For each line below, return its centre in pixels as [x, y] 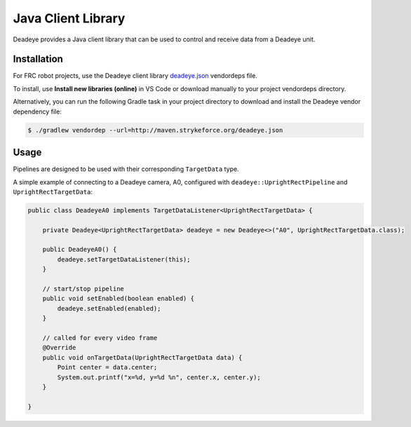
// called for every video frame [100, 338]
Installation [38, 59]
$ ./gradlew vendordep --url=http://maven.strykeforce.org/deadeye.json [155, 130]
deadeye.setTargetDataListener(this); [124, 259]
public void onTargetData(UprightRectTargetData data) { [142, 357]
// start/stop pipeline [83, 289]
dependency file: [38, 111]
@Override [59, 348]
